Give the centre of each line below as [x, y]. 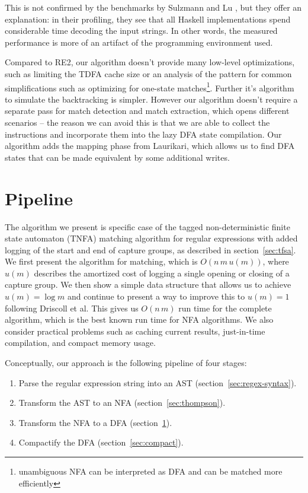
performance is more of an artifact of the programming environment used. [139, 42]
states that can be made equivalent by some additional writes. [117, 157]
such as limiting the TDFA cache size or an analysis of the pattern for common [148, 73]
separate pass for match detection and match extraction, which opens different [147, 111]
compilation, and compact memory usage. [80, 343]
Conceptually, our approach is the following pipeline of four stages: [126, 363]
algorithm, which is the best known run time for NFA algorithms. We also [139, 319]
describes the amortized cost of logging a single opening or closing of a [162, 273]
